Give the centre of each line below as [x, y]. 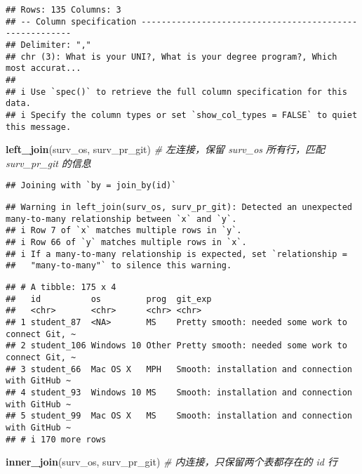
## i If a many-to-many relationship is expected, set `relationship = [176, 254]
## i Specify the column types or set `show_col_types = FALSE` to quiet [182, 115]
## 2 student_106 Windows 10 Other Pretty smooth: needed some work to [176, 346]
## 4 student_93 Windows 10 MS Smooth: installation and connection [179, 392]
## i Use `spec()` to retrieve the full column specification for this [176, 92]
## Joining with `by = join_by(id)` [91, 186]
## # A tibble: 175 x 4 [61, 287]
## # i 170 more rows [56, 439]
